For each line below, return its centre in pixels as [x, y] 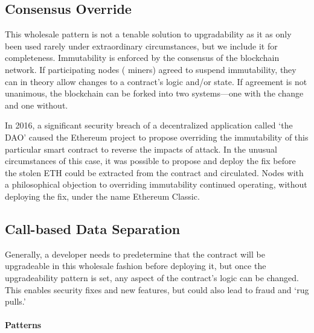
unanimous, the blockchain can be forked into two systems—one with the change [154, 93]
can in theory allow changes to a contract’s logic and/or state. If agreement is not [156, 81]
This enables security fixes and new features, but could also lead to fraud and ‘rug [157, 289]
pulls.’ [15, 301]
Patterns [23, 325]
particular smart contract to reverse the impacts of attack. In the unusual [141, 149]
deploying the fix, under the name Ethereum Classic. [102, 196]
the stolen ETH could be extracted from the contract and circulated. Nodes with [154, 172]
